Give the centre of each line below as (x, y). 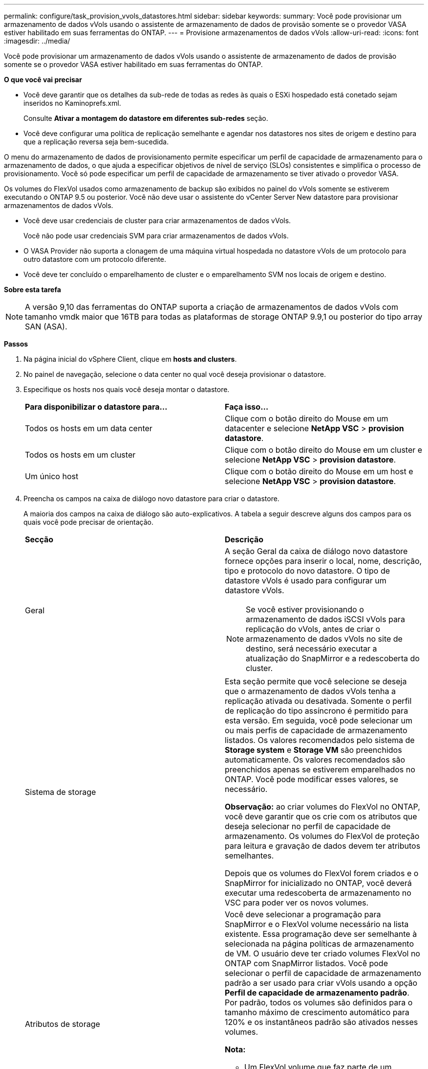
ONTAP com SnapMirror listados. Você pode (306, 963)
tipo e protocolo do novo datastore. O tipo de (307, 571)
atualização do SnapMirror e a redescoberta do (333, 658)
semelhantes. (249, 856)
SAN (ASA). (46, 326)
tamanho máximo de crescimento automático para (317, 1012)
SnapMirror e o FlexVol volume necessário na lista (317, 924)
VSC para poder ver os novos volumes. (297, 903)
